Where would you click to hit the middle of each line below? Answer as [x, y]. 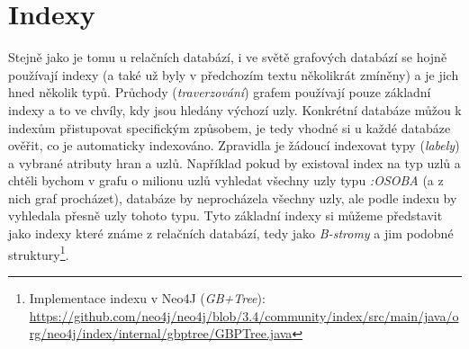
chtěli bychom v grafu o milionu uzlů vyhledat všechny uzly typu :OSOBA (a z [226, 180]
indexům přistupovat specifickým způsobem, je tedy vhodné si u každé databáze [230, 127]
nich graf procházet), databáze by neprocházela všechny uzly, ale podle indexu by [233, 197]
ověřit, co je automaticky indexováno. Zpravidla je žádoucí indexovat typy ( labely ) [234, 145]
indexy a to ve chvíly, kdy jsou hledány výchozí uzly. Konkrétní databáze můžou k [235, 109]
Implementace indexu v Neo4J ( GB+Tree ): [147, 297]
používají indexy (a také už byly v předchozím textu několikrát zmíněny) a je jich [234, 74]
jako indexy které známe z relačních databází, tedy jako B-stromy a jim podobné [231, 233]
